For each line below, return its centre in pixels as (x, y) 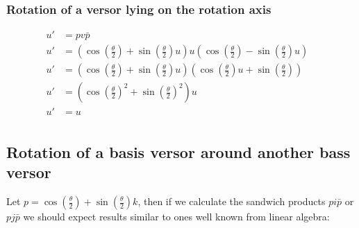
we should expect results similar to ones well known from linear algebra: (176, 216)
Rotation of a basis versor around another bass (178, 151)
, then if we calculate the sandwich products (232, 201)
